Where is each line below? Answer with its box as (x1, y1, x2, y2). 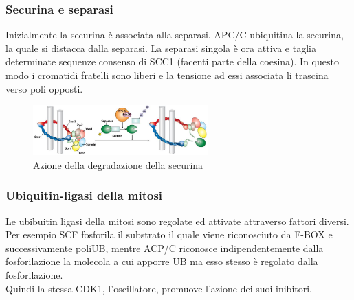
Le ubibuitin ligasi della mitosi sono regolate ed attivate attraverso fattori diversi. (5, 214, 349, 228)
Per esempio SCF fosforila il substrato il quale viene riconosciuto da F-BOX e (5, 227, 333, 242)
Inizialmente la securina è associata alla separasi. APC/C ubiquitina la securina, (5, 27, 344, 42)
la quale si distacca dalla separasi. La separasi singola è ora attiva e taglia (5, 41, 316, 55)
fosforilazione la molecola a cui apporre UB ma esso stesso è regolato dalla (5, 254, 318, 268)
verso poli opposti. (5, 81, 83, 95)
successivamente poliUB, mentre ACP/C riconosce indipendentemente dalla (5, 240, 324, 255)
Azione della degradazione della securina (33, 157, 203, 172)
